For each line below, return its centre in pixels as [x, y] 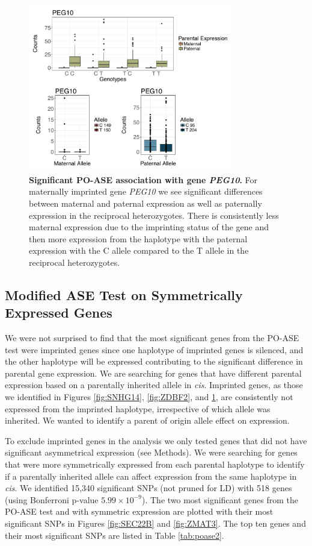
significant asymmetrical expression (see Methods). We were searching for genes [151, 452]
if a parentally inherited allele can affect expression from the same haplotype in [151, 476]
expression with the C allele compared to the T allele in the [139, 250]
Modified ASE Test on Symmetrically [124, 294]
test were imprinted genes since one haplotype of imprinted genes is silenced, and [154, 349]
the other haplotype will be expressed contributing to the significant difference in [154, 361]
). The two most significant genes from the [220, 499]
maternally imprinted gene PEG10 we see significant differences [146, 191]
